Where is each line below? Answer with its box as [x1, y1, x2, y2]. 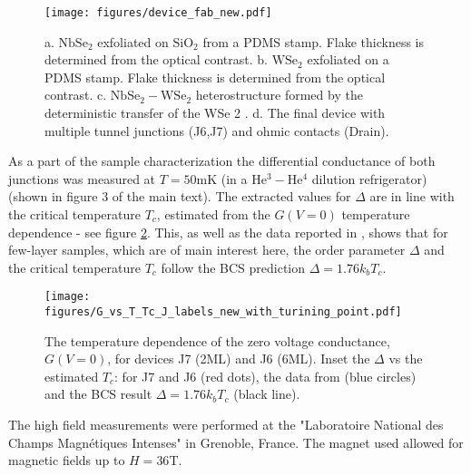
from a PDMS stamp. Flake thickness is [202, 32, 425, 51]
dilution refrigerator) [311, 169, 427, 188]
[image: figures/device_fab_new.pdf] [44, 6, 272, 19]
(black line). [233, 384, 300, 403]
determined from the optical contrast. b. [44, 50, 268, 69]
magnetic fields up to [8, 451, 125, 470]
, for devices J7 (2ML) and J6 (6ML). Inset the [107, 349, 370, 368]
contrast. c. [44, 85, 107, 104]
